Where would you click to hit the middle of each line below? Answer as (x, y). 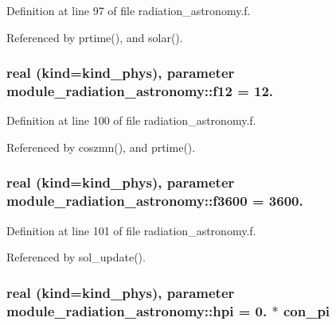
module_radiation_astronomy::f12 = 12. (140, 91)
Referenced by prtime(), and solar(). (95, 37)
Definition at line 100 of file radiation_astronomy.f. (131, 120)
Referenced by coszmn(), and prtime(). (101, 147)
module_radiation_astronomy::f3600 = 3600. (155, 201)
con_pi (307, 310)
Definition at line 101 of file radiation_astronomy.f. (131, 230)
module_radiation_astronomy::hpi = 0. (137, 310)
